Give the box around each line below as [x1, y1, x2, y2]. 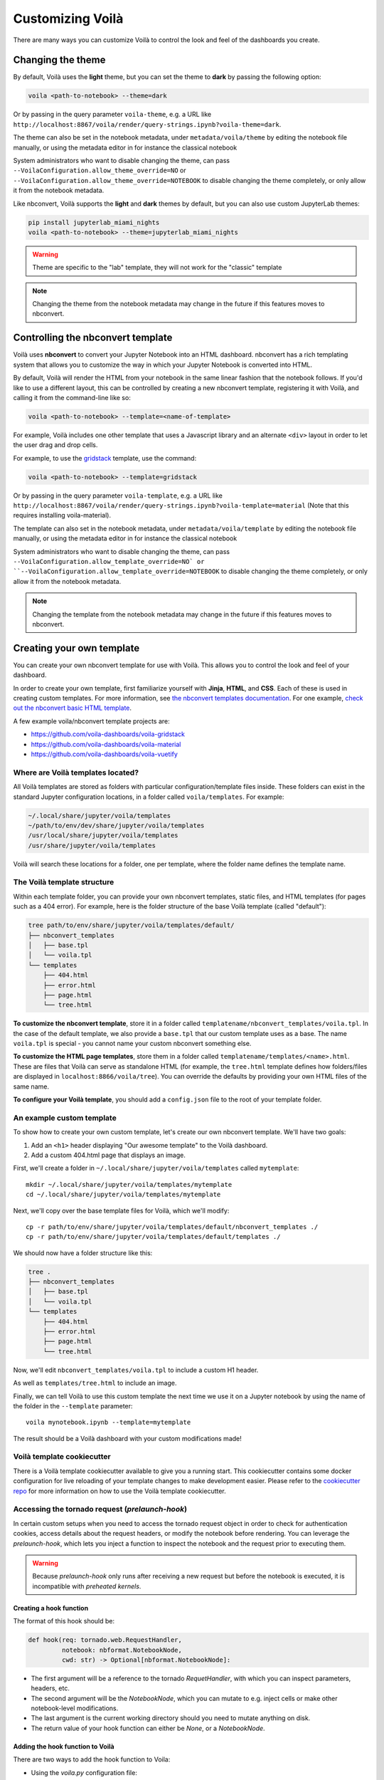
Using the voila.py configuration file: [31, 1768, 138, 1776]
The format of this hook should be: [13, 1617, 115, 1625]
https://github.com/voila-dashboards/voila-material [31, 740, 181, 748]
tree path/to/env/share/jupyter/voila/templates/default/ [28, 921, 235, 929]
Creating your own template [13, 642, 140, 654]
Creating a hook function [13, 1603, 89, 1612]
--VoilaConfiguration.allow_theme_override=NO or [13, 166, 186, 174]
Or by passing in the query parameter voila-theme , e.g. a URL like [13, 110, 212, 119]
